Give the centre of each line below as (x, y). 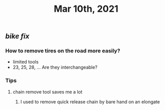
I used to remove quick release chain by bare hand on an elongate (90, 102)
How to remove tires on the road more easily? (63, 51)
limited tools (26, 62)
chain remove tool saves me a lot (48, 92)
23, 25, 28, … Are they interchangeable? (55, 68)
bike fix (17, 36)
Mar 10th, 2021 (86, 9)
